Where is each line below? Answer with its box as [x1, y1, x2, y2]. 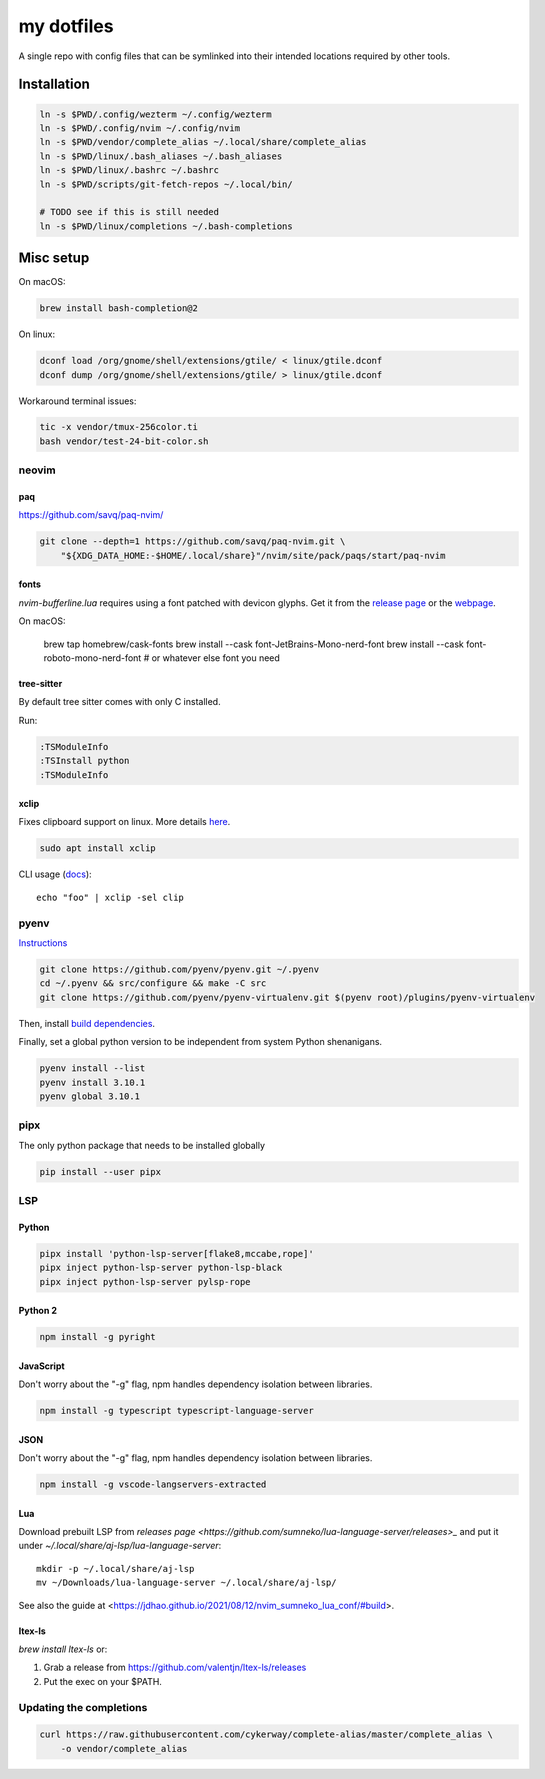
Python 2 [18, 1305, 58, 1317]
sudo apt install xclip [39, 843, 157, 854]
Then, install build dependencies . [18, 1017, 155, 1029]
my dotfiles [18, 15, 114, 37]
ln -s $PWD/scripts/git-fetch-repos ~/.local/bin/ [39, 178, 294, 190]
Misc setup [18, 250, 90, 267]
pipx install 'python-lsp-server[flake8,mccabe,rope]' [39, 1248, 314, 1259]
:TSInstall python [39, 755, 130, 767]
